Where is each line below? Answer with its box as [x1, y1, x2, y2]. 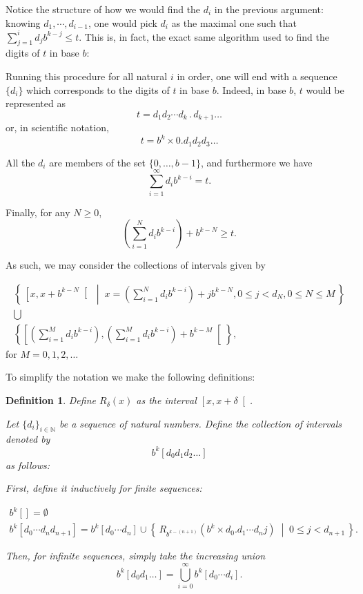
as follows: [6, 457, 50, 472]
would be [306, 82, 344, 97]
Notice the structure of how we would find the [6, 2, 201, 16]
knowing [6, 15, 41, 30]
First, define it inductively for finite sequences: [6, 481, 202, 495]
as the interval [136, 393, 197, 408]
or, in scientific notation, [6, 120, 109, 135]
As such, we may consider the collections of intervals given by [6, 258, 266, 272]
